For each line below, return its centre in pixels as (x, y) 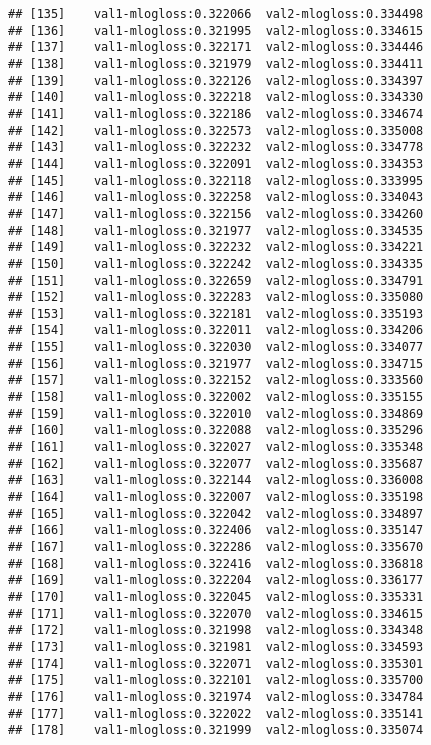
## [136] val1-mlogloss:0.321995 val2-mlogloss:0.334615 (216, 30)
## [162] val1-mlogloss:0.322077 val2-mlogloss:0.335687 (216, 463)
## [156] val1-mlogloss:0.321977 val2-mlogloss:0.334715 (216, 363)
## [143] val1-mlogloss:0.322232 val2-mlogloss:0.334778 (216, 147)
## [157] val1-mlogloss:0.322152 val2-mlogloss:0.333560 (216, 380)
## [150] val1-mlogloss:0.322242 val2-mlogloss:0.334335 (216, 263)
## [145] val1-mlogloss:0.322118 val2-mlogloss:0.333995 (216, 180)
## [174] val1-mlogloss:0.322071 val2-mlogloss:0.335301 (216, 663)
